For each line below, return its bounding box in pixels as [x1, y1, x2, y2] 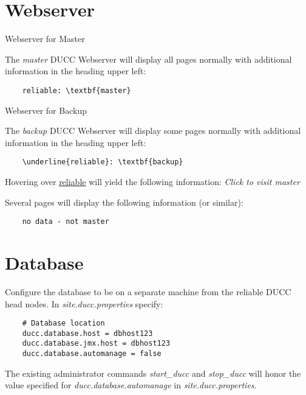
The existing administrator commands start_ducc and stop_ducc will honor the [5, 366, 301, 379]
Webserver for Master [5, 32, 85, 45]
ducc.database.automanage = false [22, 349, 161, 358]
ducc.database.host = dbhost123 [22, 329, 153, 338]
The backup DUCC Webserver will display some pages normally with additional [5, 124, 301, 137]
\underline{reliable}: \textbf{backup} [22, 158, 183, 167]
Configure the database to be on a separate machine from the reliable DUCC [5, 285, 291, 298]
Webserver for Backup [5, 103, 87, 116]
